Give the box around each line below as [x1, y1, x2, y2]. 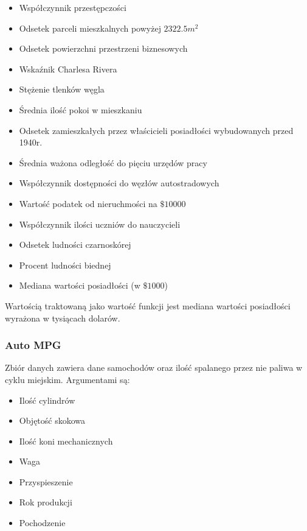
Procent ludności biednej [19, 258, 111, 271]
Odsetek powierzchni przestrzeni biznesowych [19, 42, 188, 55]
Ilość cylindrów [19, 393, 75, 406]
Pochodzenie [19, 516, 66, 529]
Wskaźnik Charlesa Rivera [19, 62, 117, 75]
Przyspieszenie [19, 475, 73, 488]
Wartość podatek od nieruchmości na [19, 197, 157, 209]
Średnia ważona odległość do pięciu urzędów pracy [19, 156, 207, 169]
